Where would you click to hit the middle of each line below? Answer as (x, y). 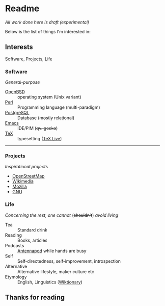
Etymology (16, 277)
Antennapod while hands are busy (52, 251)
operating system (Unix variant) (49, 97)
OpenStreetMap (28, 176)
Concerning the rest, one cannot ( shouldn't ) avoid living (62, 215)
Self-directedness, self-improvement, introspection (69, 261)
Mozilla (19, 186)
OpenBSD (15, 92)
